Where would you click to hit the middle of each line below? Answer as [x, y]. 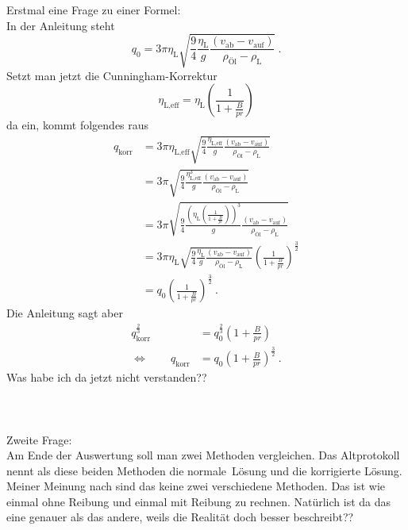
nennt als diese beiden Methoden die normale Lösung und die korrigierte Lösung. [204, 470]
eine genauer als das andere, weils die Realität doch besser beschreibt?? [180, 517]
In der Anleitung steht [61, 25]
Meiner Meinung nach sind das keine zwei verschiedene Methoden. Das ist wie [196, 486]
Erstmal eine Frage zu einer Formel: [94, 10]
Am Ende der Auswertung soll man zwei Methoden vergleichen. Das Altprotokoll [203, 455]
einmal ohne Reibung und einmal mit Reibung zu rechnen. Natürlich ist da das [199, 501]
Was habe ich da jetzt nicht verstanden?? [107, 377]
